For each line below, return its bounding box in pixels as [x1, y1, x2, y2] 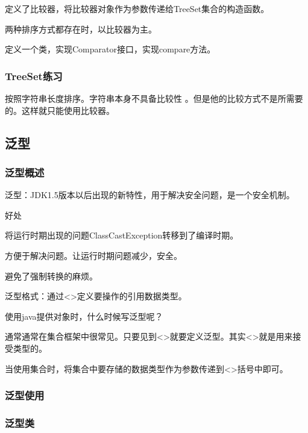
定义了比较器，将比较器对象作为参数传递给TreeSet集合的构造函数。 [5, 2, 269, 14]
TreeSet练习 [5, 68, 63, 83]
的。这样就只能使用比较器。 [5, 104, 115, 116]
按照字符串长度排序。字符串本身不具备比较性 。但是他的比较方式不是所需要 [5, 92, 303, 104]
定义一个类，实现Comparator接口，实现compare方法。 [5, 43, 216, 55]
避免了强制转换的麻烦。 [5, 269, 98, 282]
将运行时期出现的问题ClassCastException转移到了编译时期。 [5, 229, 239, 241]
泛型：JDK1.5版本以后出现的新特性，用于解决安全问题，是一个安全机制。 [5, 188, 295, 201]
